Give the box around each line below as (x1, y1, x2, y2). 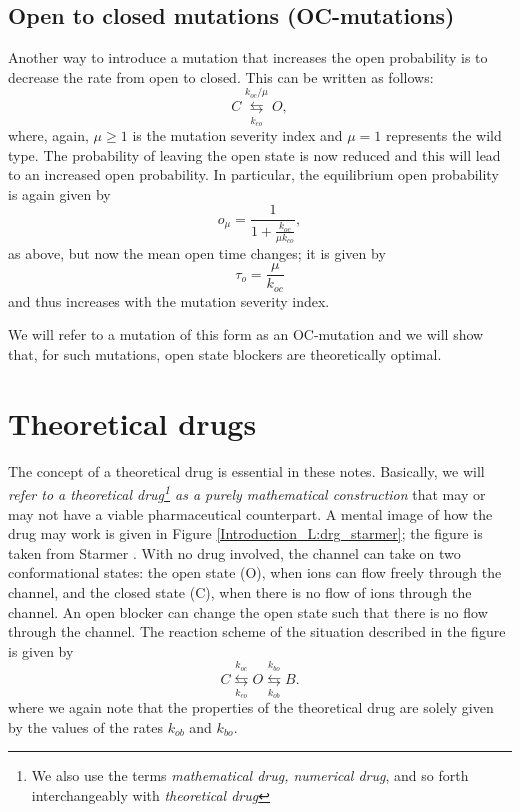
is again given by (8, 183, 111, 204)
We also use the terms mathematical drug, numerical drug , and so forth (31, 765, 469, 786)
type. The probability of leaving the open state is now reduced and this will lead (8, 144, 501, 165)
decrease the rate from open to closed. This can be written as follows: (8, 66, 434, 87)
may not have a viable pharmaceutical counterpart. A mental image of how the (8, 503, 493, 524)
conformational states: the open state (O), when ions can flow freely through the (8, 562, 502, 583)
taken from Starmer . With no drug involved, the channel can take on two (8, 542, 461, 563)
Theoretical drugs (8, 402, 257, 443)
